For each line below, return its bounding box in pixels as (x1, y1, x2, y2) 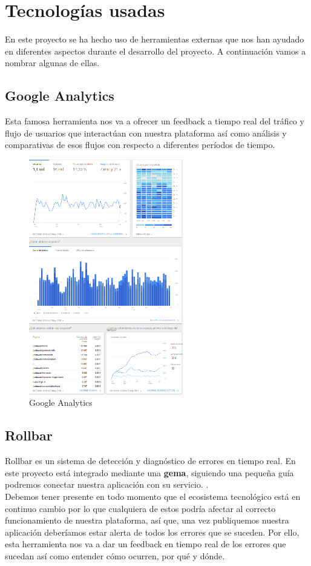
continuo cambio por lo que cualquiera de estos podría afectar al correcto (5, 502, 276, 514)
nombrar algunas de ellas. (5, 56, 100, 69)
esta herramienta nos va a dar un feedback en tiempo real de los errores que (5, 537, 286, 550)
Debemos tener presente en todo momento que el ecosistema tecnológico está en (5, 490, 301, 502)
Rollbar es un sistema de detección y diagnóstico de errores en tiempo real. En (5, 454, 296, 467)
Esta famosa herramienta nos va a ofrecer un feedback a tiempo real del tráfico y (5, 115, 304, 127)
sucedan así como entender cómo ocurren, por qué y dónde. (5, 549, 225, 562)
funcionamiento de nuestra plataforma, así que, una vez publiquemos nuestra (5, 514, 289, 527)
